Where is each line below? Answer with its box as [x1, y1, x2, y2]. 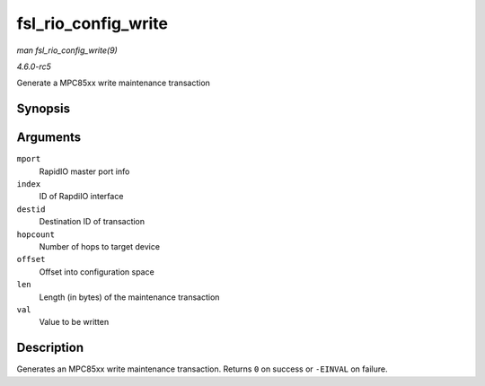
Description [16, 340, 84, 355]
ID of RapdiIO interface [39, 191, 124, 202]
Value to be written [39, 317, 110, 328]
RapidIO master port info [39, 166, 130, 177]
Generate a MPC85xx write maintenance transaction [16, 77, 211, 89]
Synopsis [16, 101, 71, 117]
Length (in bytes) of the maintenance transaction [39, 292, 220, 303]
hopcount [16, 229, 56, 240]
